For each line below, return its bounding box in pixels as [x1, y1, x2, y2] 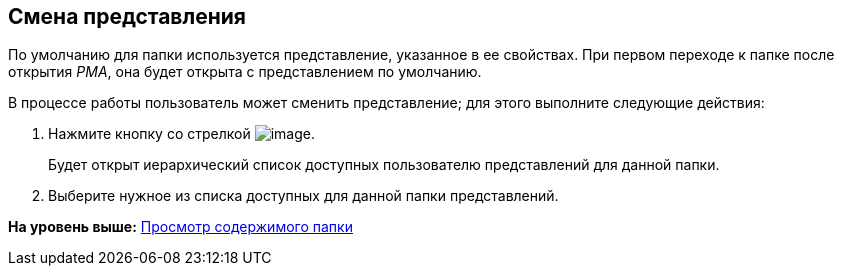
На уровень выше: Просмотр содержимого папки [8, 218, 353, 236]
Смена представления [8, 4, 246, 29]
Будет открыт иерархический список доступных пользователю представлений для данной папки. [48, 156, 720, 174]
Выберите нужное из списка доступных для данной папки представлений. [48, 187, 559, 205]
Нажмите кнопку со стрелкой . [48, 125, 315, 143]
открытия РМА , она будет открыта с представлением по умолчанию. [8, 63, 482, 81]
